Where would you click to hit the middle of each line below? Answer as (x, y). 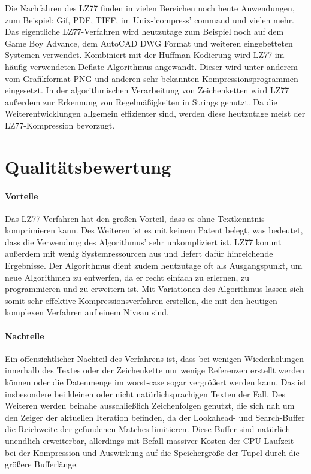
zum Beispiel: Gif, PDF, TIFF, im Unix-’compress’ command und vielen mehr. (150, 19)
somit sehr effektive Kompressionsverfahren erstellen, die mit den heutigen (141, 300)
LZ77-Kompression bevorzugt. (60, 125)
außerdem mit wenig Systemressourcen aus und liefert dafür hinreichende (139, 253)
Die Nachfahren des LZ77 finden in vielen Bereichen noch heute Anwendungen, (150, 8)
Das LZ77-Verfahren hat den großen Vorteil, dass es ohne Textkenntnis (135, 218)
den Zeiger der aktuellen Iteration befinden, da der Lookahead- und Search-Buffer (155, 417)
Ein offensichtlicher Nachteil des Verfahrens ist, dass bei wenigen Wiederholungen (154, 358)
